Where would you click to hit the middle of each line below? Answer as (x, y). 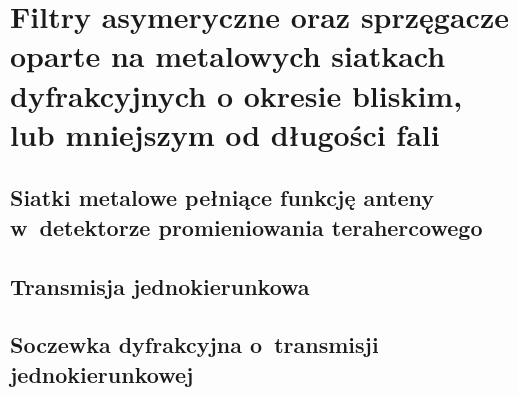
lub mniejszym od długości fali (225, 133)
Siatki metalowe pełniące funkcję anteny (222, 197)
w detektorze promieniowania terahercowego (246, 226)
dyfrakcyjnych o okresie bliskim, (236, 94)
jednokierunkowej (102, 373)
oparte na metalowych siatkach (228, 55)
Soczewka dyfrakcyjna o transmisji (194, 344)
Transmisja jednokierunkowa (160, 285)
